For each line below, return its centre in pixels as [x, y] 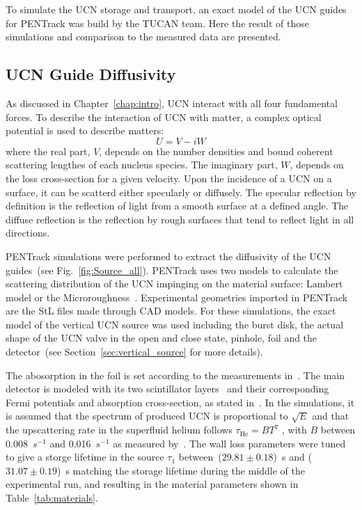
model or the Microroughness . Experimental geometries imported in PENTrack [177, 297]
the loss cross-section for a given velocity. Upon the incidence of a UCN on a [169, 178]
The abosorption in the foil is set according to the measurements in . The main [175, 375]
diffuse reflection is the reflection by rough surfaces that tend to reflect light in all [180, 219]
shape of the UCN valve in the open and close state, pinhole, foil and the [162, 338]
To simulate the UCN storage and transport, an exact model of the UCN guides [176, 9]
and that [331, 416]
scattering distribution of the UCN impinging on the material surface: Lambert [174, 284]
